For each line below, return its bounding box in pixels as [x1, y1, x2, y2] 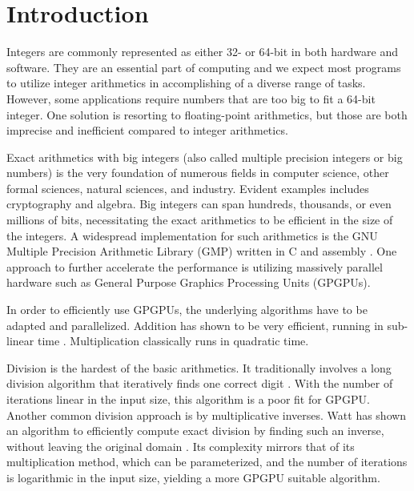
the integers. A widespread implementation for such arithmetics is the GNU [6, 227, 378, 243]
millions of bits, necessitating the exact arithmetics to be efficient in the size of [6, 211, 393, 228]
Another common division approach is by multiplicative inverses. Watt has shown [6, 406, 407, 423]
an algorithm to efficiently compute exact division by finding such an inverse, [6, 422, 384, 439]
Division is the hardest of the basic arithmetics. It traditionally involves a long [6, 359, 392, 376]
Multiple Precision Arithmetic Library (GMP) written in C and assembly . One [6, 243, 397, 260]
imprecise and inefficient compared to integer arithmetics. [6, 122, 288, 139]
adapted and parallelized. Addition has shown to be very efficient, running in [6, 316, 384, 333]
